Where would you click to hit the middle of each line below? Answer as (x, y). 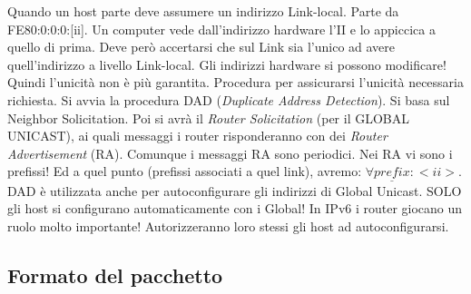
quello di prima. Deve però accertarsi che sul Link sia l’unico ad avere (201, 47)
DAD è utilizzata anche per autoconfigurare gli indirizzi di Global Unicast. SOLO (235, 190)
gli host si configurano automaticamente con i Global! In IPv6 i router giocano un (235, 208)
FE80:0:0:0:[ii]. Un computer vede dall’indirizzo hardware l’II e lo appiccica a (221, 29)
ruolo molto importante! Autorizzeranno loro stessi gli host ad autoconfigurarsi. (228, 225)
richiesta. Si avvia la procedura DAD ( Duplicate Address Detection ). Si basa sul (229, 99)
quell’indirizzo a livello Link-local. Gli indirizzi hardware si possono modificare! (227, 64)
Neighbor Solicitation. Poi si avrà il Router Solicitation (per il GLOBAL (208, 118)
